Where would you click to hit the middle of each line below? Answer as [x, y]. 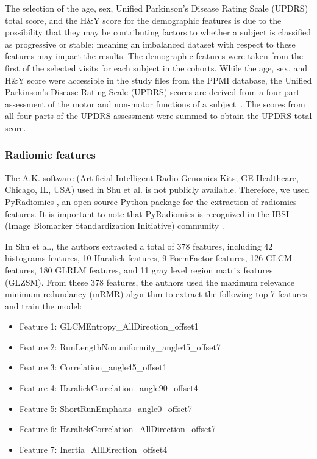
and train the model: [44, 305]
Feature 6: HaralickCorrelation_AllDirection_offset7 [117, 429]
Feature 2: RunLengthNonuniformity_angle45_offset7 [120, 346]
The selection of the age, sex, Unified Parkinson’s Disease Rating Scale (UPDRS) [157, 8]
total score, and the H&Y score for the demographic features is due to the [143, 20]
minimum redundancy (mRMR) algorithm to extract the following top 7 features [156, 294]
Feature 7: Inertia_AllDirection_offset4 [93, 449]
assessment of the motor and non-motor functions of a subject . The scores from [155, 103]
